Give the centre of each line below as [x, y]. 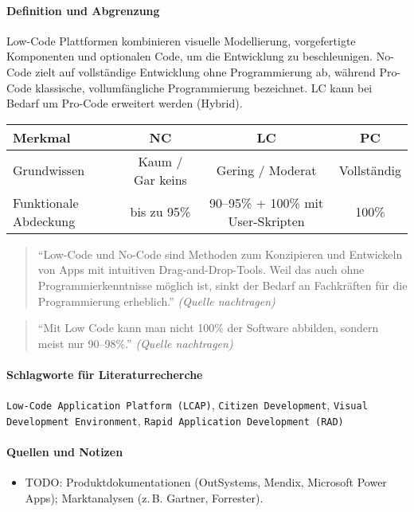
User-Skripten [266, 221]
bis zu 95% [160, 212]
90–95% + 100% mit [267, 202]
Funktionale [46, 202]
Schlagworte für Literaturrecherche [105, 374]
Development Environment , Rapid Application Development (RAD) [175, 420]
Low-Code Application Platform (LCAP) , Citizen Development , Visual [187, 405]
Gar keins [160, 179]
